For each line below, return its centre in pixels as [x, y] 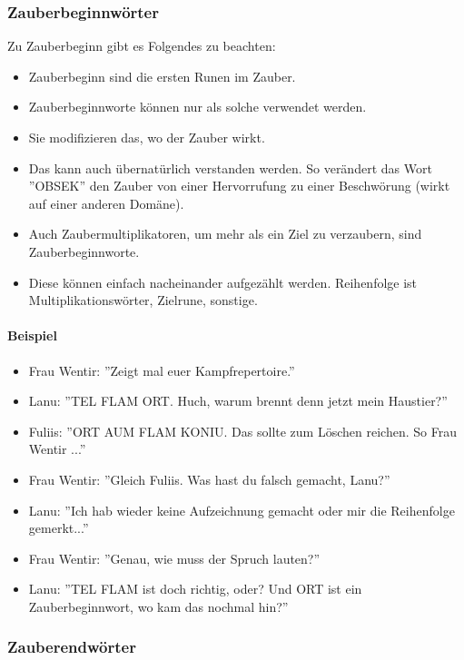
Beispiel [32, 335]
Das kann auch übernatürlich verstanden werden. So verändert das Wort [230, 167]
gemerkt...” [59, 528]
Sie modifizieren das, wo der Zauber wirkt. [147, 137]
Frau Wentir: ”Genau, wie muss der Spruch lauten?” [174, 558]
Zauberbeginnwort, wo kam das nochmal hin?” [158, 606]
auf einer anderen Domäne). [106, 203]
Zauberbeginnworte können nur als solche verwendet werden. [197, 107]
